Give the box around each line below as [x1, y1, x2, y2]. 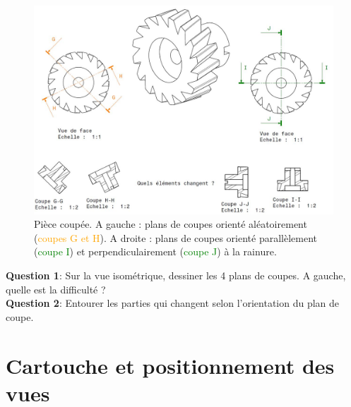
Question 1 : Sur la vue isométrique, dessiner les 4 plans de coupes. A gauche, [6, 268, 346, 283]
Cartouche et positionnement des [6, 351, 335, 379]
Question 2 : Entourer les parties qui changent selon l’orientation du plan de [6, 296, 340, 310]
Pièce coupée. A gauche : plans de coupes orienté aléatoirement [34, 217, 307, 231]
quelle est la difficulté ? [6, 281, 106, 296]
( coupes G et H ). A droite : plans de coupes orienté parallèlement [34, 230, 317, 245]
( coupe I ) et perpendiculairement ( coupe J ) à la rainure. [34, 244, 277, 259]
